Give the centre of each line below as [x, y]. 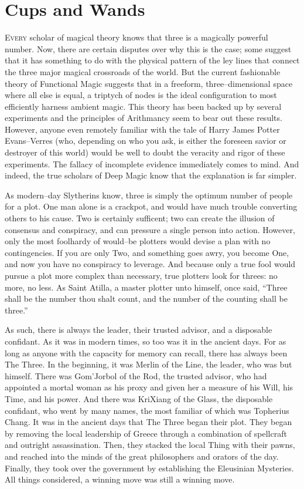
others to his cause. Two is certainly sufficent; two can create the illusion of [140, 218]
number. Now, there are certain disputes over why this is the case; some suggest [148, 48]
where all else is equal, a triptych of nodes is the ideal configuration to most [141, 95]
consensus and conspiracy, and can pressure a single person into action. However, [150, 229]
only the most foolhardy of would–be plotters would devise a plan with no [138, 241]
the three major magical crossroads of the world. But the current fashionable [143, 71]
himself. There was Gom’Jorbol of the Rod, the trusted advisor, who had [136, 375]
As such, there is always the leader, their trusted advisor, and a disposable [139, 330]
